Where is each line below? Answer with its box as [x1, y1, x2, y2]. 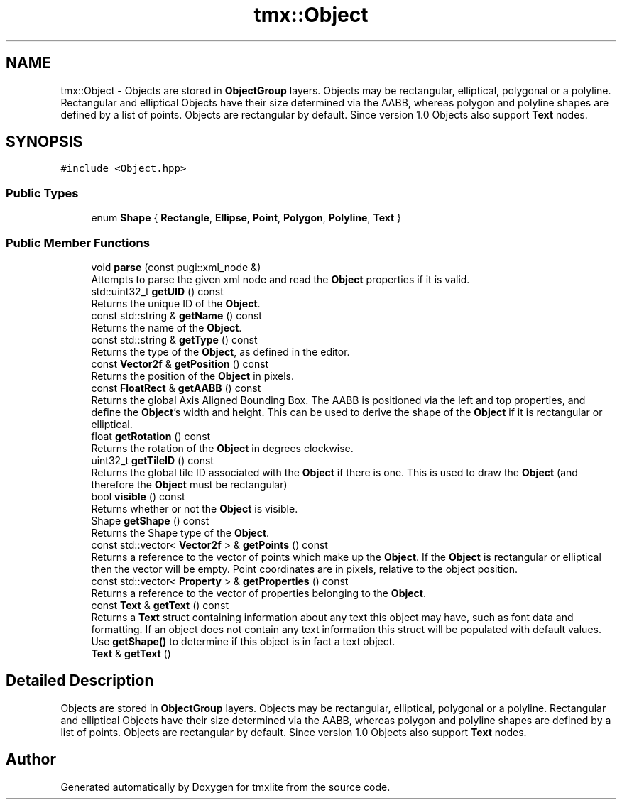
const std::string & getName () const [91, 309, 262, 322]
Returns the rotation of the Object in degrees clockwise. [91, 442, 354, 454]
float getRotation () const [91, 429, 211, 442]
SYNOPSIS [6, 133, 83, 151]
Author [6, 750, 56, 769]
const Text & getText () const [91, 598, 229, 611]
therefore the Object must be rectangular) [91, 478, 288, 491]
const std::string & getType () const [91, 333, 258, 346]
